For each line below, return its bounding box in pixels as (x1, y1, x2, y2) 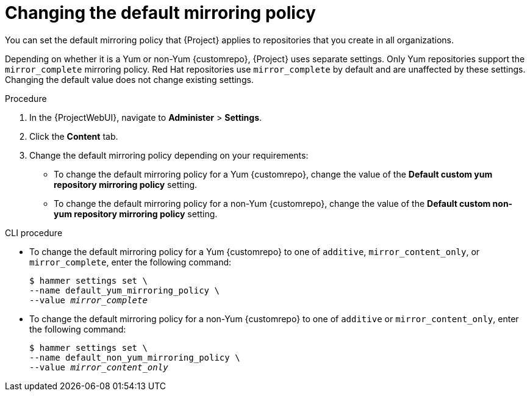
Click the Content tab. (29, 131, 118, 142)
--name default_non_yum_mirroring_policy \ (29, 352, 240, 362)
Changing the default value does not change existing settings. (5, 74, 254, 85)
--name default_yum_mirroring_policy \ (29, 285, 220, 295)
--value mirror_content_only (29, 362, 168, 372)
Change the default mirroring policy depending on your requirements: (29, 149, 309, 160)
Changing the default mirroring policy (5, 2, 316, 23)
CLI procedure (5, 227, 63, 238)
